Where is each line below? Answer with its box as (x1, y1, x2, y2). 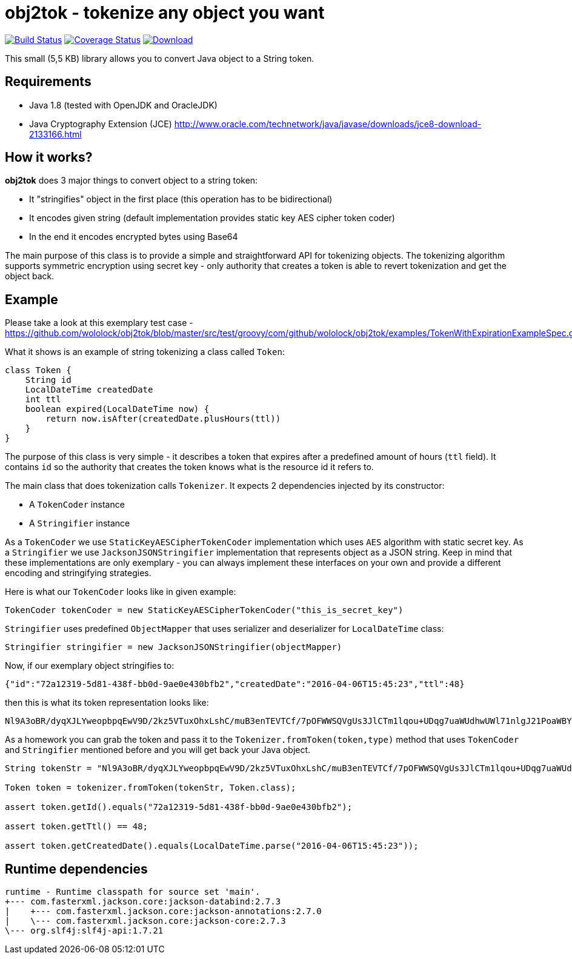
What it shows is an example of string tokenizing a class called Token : (5, 347, 285, 357)
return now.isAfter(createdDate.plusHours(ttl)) (45, 414, 281, 424)
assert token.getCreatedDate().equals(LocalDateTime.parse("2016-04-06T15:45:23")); (5, 841, 419, 851)
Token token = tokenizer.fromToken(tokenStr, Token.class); (5, 783, 296, 793)
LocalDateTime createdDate (25, 385, 153, 395)
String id (25, 375, 71, 385)
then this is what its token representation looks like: (5, 697, 209, 708)
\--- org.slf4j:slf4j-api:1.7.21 (5, 926, 164, 936)
